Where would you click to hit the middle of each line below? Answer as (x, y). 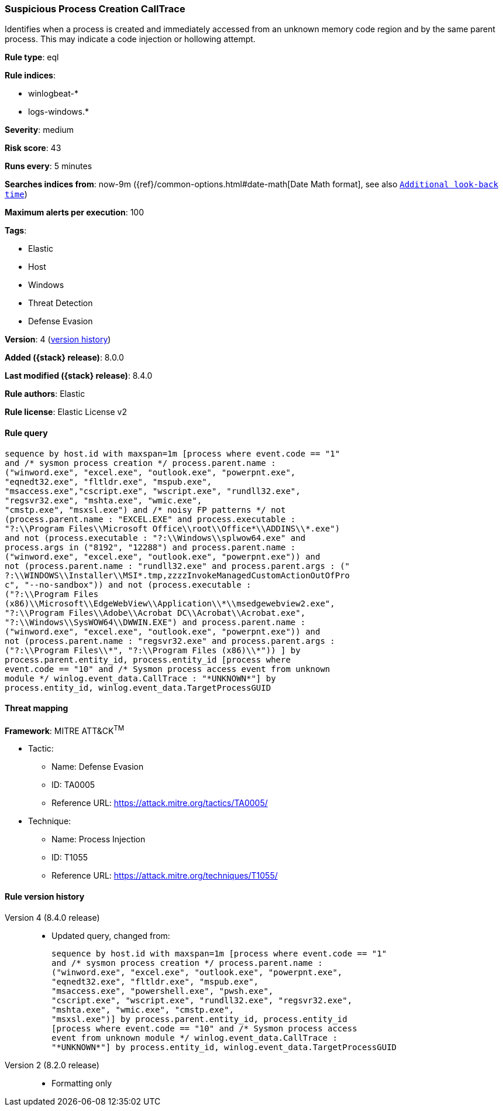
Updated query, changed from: (111, 935)
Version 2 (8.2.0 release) (52, 1065)
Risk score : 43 (33, 148)
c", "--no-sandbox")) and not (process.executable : (128, 584)
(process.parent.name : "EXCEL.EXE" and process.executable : (150, 519)
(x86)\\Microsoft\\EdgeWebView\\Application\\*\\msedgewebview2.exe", (170, 603)
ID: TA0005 (73, 785)
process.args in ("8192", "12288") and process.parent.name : (150, 547)
